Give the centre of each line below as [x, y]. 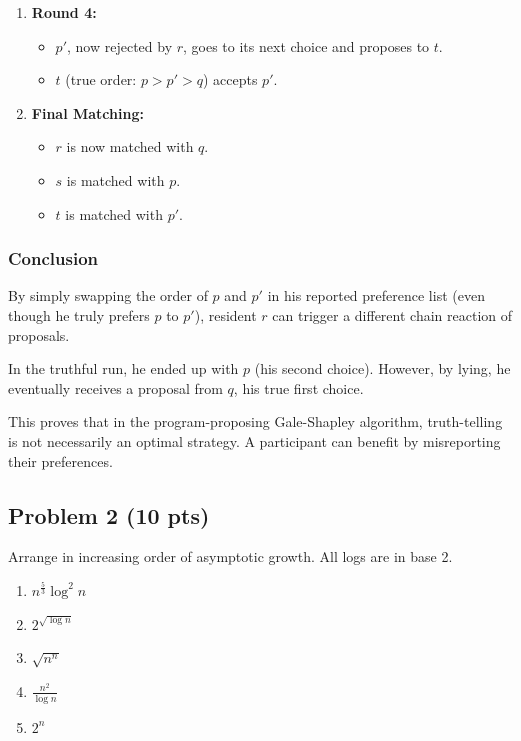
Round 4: [64, 12]
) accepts [230, 79]
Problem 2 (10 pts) [109, 514]
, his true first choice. [298, 387]
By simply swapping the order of [108, 295]
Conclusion [53, 258]
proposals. [39, 334]
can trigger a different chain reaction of [392, 314]
